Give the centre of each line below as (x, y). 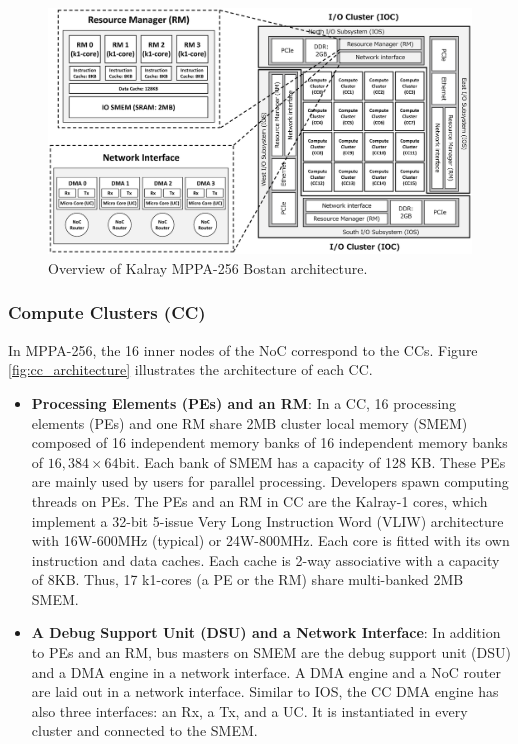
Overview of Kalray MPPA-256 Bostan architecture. (208, 267)
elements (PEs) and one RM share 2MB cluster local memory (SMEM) (249, 422)
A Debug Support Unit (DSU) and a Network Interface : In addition (266, 632)
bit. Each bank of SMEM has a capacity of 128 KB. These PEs (312, 461)
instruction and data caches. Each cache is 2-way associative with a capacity (265, 559)
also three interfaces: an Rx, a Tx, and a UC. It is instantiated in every (249, 710)
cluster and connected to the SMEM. (144, 730)
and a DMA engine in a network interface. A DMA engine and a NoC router (266, 671)
